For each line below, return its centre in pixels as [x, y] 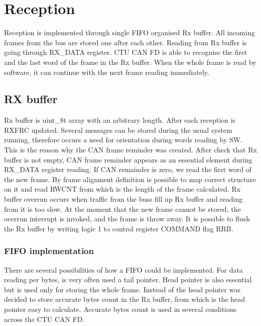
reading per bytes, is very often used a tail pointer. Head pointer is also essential [128, 279]
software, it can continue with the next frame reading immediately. [107, 72]
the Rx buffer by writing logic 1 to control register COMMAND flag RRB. [119, 228]
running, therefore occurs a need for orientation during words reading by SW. [123, 140]
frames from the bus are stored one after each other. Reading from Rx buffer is [125, 42]
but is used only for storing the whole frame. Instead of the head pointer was [122, 289]
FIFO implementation [49, 251]
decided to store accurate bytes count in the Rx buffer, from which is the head [125, 299]
